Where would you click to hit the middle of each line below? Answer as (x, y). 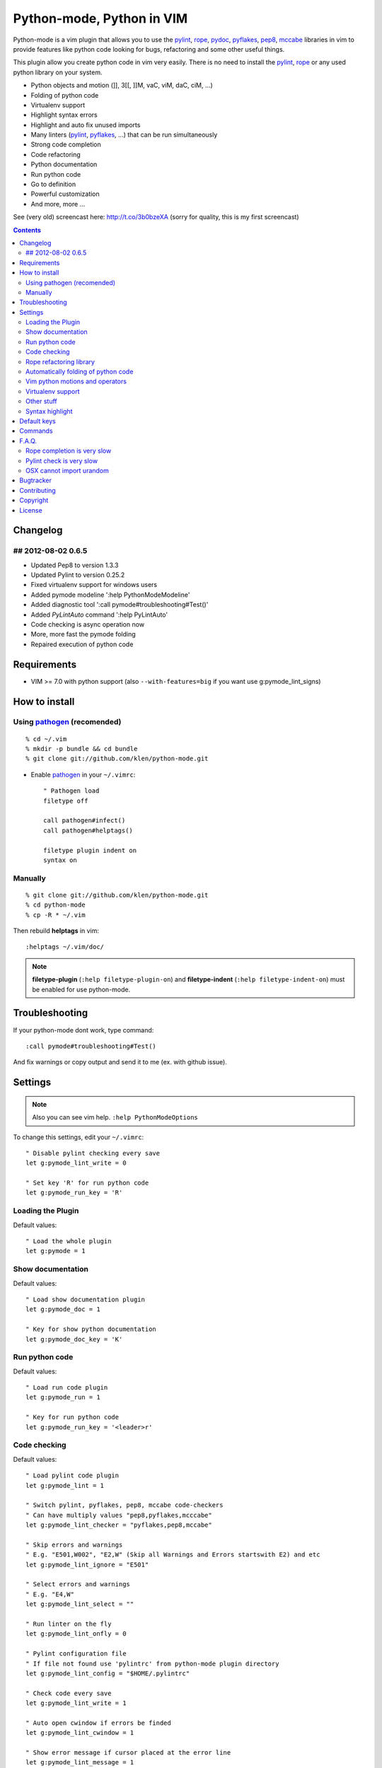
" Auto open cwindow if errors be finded (98, 1723)
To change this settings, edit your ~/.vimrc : (79, 1137)
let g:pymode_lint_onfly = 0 (76, 1634)
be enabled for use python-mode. (81, 989)
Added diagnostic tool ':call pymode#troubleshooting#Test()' (120, 605)
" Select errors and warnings (78, 1584)
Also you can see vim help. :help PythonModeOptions (115, 1117)
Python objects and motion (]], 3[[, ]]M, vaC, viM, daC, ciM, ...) (122, 86)
